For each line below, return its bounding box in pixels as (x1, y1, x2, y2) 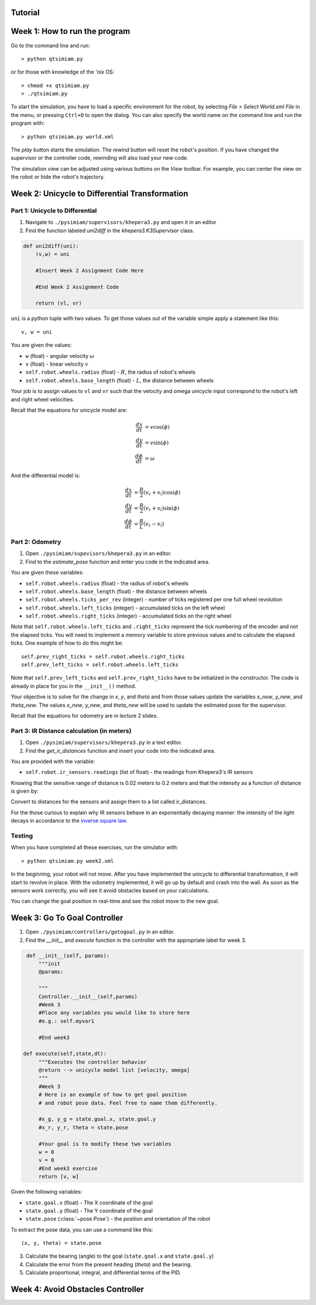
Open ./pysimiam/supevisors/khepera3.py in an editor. (25, 550, 172, 557)
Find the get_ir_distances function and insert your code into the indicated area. (25, 747, 216, 754)
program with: (11, 120, 45, 127)
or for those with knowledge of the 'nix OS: (11, 68, 115, 75)
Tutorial (11, 8, 40, 18)
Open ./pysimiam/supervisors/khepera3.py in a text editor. (25, 739, 183, 746)
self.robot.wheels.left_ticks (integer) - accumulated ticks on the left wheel (25, 604, 225, 611)
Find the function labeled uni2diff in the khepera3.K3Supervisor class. (25, 227, 195, 234)
